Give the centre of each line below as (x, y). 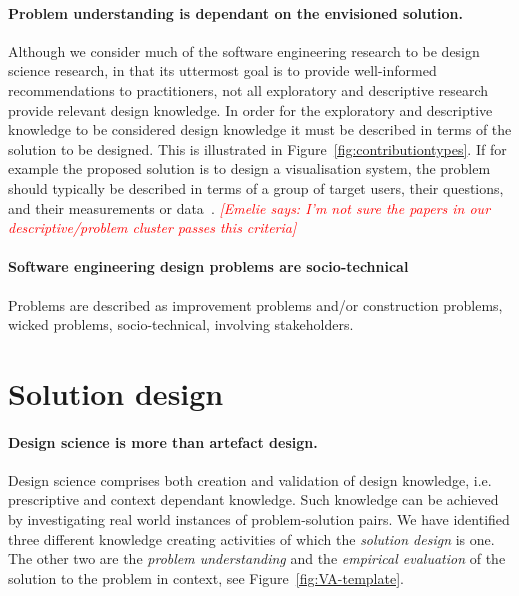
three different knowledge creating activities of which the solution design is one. (251, 538)
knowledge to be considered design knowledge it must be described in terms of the (260, 129)
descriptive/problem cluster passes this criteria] (152, 227)
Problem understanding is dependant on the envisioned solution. (236, 12)
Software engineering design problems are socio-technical (208, 266)
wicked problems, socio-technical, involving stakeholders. (181, 324)
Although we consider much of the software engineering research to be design (244, 50)
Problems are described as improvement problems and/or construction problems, (255, 304)
